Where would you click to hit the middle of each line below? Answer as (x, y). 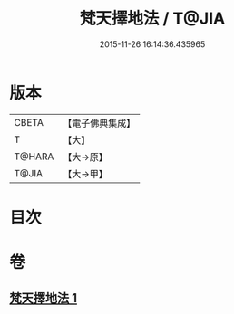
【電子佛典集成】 (99, 123)
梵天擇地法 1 (44, 298)
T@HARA (34, 157)
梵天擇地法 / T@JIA (152, 19)
